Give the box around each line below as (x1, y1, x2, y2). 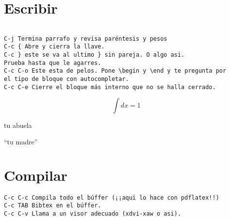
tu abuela (4, 120, 32, 130)
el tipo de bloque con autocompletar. (4, 76, 129, 83)
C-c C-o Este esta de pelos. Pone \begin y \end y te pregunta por (4, 67, 227, 75)
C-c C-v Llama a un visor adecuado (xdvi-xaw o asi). (4, 210, 181, 217)
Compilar (4, 165, 67, 185)
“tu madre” (4, 136, 38, 146)
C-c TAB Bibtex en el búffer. (4, 202, 101, 209)
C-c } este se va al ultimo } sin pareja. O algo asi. (4, 51, 185, 59)
